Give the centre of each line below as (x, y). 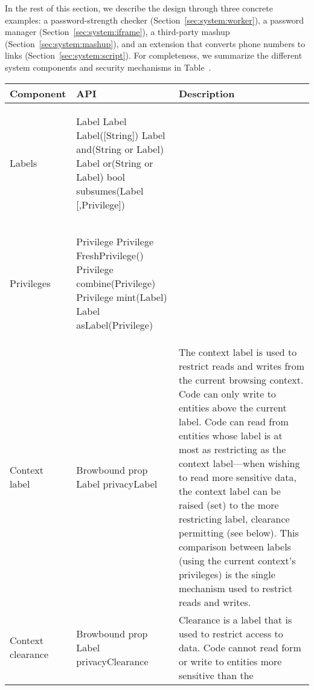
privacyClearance (112, 661)
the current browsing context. (241, 379)
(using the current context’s (237, 560)
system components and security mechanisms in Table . (108, 67)
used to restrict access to (231, 633)
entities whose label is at (230, 435)
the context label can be (229, 491)
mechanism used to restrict (235, 588)
